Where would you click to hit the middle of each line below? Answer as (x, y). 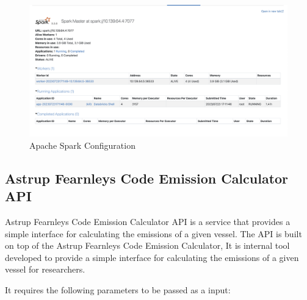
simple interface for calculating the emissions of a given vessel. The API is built (153, 233)
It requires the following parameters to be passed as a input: (118, 289)
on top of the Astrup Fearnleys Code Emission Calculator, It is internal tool (147, 245)
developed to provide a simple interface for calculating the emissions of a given (152, 257)
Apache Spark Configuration (82, 145)
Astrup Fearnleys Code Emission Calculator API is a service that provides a (148, 221)
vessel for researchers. (45, 269)
